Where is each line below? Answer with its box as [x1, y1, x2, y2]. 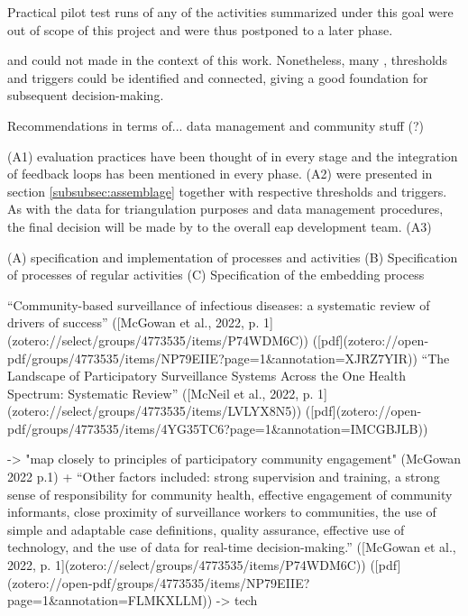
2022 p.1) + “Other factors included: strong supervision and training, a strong [7, 467, 440, 486]
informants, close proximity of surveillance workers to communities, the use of [7, 502, 436, 521]
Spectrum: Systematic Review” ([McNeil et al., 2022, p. [7, 383, 314, 402]
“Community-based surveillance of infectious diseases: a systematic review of [7, 295, 430, 314]
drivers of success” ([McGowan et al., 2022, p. [7, 313, 260, 332]
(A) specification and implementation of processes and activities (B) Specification [7, 247, 458, 266]
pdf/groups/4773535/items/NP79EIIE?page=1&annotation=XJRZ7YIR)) [7, 348, 418, 367]
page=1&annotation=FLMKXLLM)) [7, 591, 213, 610]
